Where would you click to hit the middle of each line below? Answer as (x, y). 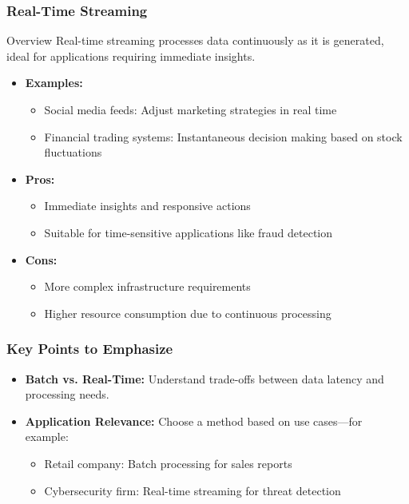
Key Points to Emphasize (90, 349)
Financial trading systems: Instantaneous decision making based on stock (223, 136)
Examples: (54, 83)
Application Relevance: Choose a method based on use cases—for (194, 421)
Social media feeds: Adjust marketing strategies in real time (191, 109)
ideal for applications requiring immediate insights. (131, 56)
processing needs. (67, 394)
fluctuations (73, 152)
